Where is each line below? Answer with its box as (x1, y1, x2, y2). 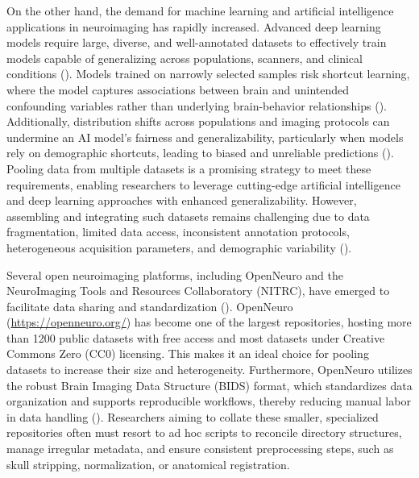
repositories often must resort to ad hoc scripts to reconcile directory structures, (6, 424, 402, 441)
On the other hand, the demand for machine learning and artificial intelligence (6, 2, 394, 19)
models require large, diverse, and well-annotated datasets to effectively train (6, 34, 387, 51)
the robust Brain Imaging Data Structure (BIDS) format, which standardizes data (6, 376, 413, 393)
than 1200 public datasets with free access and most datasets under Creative (6, 329, 385, 346)
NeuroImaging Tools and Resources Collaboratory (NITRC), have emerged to (6, 282, 390, 299)
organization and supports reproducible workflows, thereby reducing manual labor (6, 393, 411, 409)
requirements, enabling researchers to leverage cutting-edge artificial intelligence (6, 176, 400, 193)
